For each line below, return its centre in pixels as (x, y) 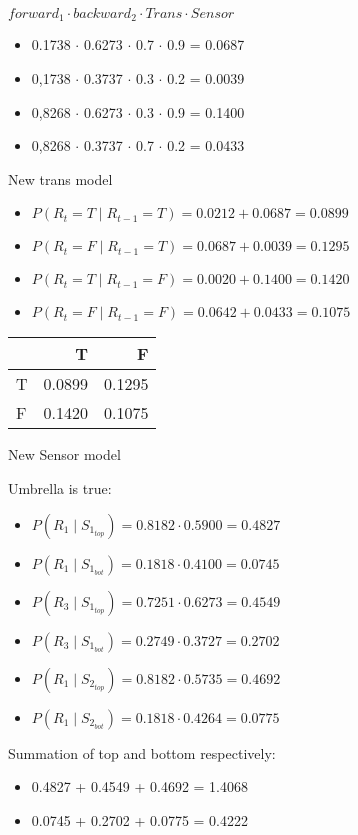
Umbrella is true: (60, 488)
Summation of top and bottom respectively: (142, 752)
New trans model (60, 178)
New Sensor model (64, 454)
